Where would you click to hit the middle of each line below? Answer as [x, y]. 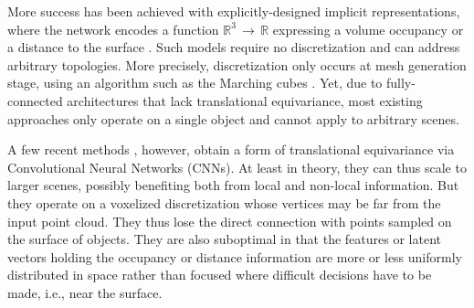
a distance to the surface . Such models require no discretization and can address [234, 47]
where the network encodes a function [113, 29]
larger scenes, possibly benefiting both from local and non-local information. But [233, 185]
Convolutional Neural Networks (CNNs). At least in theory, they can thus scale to [237, 167]
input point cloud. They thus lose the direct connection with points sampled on [230, 221]
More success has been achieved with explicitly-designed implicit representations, [234, 11]
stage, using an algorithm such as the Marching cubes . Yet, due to [195, 83]
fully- [401, 83]
